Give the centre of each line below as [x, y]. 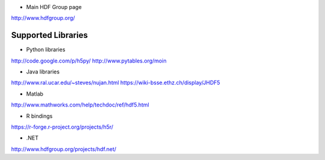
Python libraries [46, 50]
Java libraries [43, 72]
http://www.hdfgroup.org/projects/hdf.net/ [64, 149]
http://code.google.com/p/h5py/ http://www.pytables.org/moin [89, 61]
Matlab [35, 94]
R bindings [39, 116]
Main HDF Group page [54, 7]
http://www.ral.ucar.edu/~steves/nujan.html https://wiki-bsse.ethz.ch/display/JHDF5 [116, 83]
